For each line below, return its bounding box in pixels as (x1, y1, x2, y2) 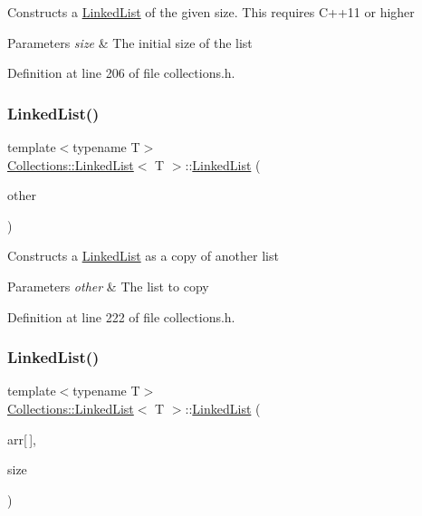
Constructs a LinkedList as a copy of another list (7, 246, 279, 265)
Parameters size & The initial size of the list (7, 33, 253, 52)
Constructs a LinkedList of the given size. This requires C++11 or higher (7, 3, 415, 21)
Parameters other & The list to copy (7, 276, 209, 295)
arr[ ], (7, 429, 36, 448)
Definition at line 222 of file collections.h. (7, 307, 235, 326)
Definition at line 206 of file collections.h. (7, 63, 235, 82)
